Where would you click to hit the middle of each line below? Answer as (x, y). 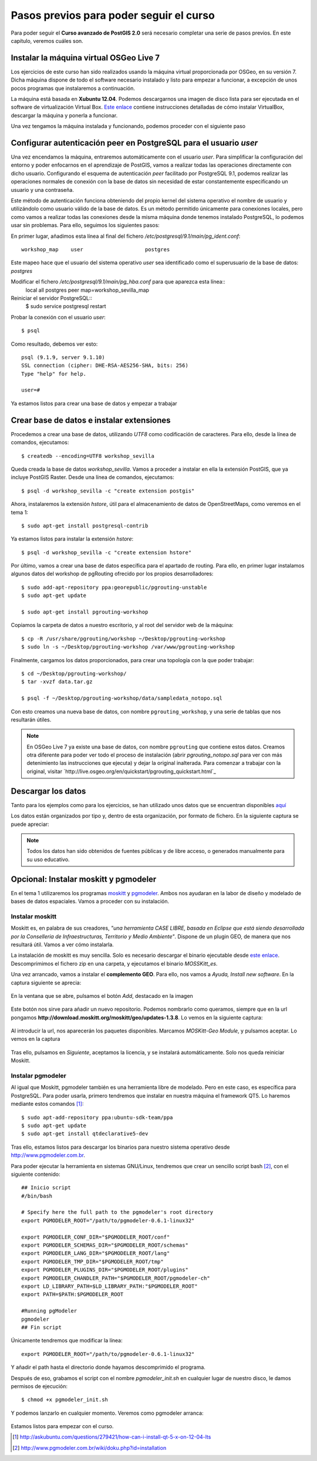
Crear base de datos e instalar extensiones (91, 420)
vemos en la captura (36, 1039)
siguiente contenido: (36, 1174)
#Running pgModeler (49, 1311)
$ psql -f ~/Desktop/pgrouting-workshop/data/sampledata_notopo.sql (122, 698)
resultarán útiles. (31, 720)
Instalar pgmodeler (39, 1076)
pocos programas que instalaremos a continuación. (73, 88)
